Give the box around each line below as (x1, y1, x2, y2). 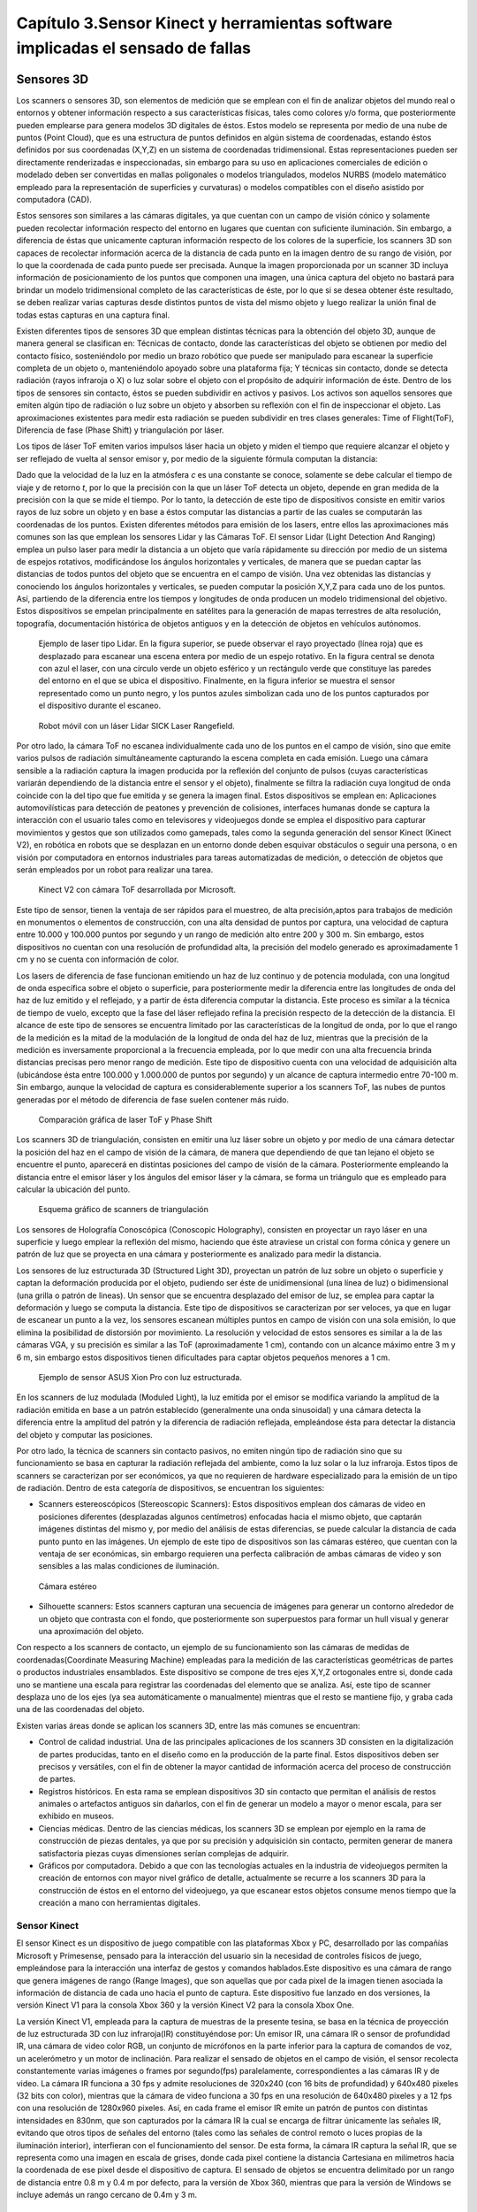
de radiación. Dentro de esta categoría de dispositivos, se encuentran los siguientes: (16, 1483, 325, 1494)
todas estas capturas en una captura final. (16, 310, 170, 320)
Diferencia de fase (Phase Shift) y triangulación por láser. (16, 425, 224, 435)
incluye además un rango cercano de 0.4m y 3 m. (16, 2190, 198, 2200)
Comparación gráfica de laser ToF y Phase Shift (38, 1114, 213, 1125)
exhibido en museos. (38, 1810, 115, 1822)
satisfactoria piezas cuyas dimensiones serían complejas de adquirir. (38, 1847, 289, 1858)
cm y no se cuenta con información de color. (16, 954, 179, 964)
